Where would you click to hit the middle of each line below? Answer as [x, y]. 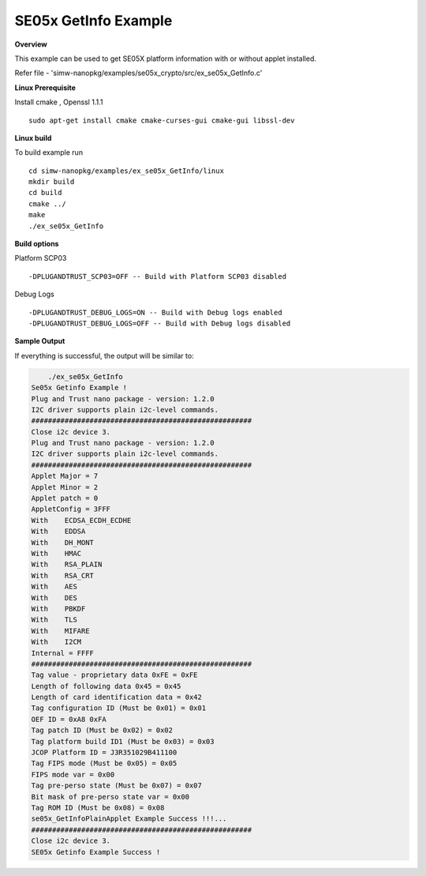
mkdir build [52, 182]
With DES [54, 598]
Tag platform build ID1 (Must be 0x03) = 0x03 [123, 741]
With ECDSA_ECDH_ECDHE [81, 520]
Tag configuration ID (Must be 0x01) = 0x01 [119, 708]
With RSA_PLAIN [67, 564]
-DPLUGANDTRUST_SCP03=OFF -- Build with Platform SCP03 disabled [158, 276]
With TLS [54, 620]
